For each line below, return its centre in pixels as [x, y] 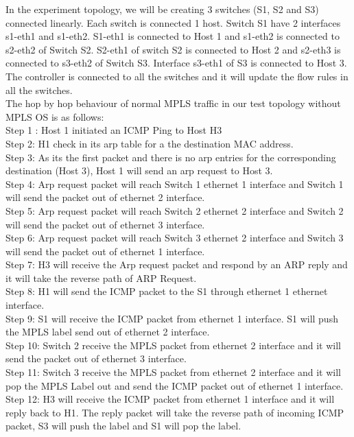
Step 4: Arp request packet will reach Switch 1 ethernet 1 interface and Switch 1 [175, 184]
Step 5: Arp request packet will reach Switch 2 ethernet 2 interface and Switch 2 [175, 210]
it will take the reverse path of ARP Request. [101, 277]
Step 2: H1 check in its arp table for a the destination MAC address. [150, 143]
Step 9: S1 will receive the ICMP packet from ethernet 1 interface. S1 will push [172, 318]
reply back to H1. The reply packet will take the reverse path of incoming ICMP [175, 412]
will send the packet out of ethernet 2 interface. [105, 197]
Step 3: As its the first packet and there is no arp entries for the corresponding [171, 157]
